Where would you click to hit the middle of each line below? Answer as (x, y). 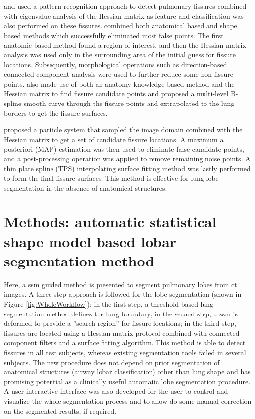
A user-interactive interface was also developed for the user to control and (116, 391)
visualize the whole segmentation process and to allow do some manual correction (128, 400)
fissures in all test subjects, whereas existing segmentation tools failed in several (125, 352)
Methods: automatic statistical (110, 222)
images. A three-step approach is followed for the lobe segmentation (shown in (123, 294)
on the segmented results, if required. (60, 410)
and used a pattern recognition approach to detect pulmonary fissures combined (125, 6)
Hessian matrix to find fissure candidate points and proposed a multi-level (116, 93)
